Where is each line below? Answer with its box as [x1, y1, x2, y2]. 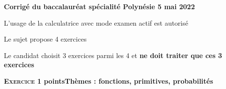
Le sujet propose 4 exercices [4, 34, 87, 44]
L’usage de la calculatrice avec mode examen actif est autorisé [4, 17, 188, 28]
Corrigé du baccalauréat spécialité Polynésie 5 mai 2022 [4, 1, 195, 11]
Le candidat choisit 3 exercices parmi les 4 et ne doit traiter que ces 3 [4, 50, 222, 60]
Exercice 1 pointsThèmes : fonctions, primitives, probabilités [4, 75, 213, 86]
